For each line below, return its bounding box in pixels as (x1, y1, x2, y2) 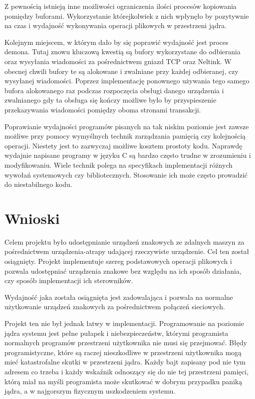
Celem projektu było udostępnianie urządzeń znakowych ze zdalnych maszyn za (4, 236, 245, 247)
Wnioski (4, 208, 60, 228)
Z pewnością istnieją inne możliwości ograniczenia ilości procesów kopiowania (4, 1, 237, 11)
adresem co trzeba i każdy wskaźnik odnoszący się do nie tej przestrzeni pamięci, (4, 366, 249, 376)
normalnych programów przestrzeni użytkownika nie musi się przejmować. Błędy (4, 337, 247, 348)
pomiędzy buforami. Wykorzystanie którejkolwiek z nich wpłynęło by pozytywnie (4, 10, 249, 21)
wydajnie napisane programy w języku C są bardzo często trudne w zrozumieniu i (4, 150, 251, 160)
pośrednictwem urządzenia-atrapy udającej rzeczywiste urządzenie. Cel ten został (4, 246, 250, 256)
